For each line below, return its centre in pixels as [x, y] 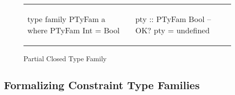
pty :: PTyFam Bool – [173, 19]
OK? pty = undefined [173, 30]
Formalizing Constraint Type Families [102, 84]
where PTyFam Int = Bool [74, 30]
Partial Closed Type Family [65, 58]
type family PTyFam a [67, 19]
